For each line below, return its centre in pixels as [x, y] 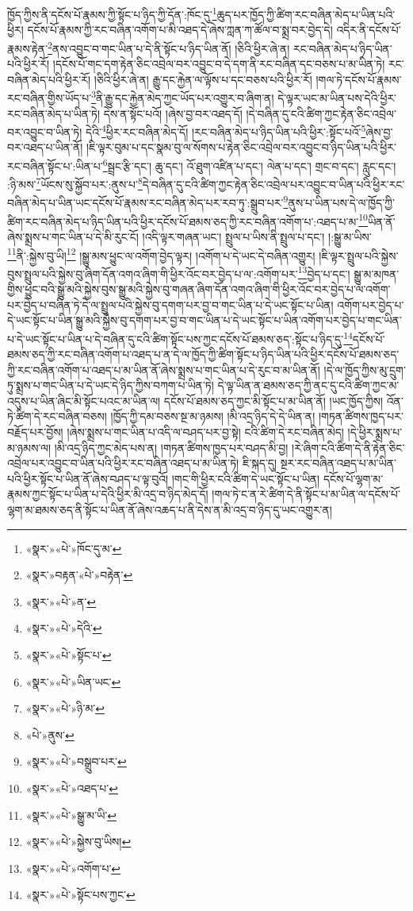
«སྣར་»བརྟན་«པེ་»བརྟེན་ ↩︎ [79, 575]
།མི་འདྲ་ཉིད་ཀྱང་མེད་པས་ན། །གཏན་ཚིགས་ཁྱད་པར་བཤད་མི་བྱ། [171, 447]
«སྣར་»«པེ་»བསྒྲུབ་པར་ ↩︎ [76, 761]
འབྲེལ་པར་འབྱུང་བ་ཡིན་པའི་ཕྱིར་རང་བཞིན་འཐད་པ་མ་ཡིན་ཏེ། [123, 463]
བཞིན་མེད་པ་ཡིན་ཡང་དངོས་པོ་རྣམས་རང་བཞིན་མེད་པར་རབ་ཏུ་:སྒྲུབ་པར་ [145, 203]
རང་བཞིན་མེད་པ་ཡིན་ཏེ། [54, 113]
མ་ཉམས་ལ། [29, 447]
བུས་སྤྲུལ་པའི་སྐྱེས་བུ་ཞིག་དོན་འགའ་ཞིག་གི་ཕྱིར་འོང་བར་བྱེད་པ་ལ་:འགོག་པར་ [153, 273]
